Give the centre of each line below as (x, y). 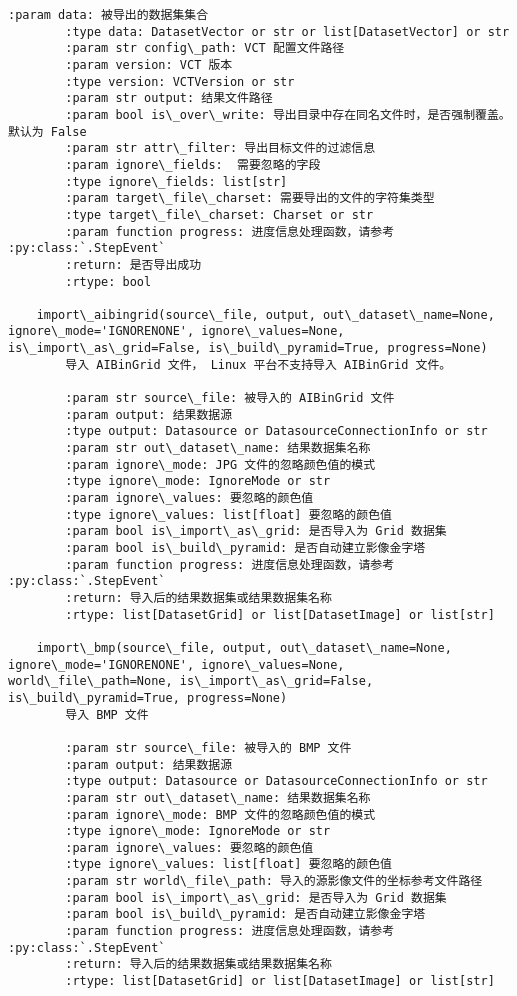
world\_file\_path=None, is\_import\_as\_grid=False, (191, 681)
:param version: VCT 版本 (149, 64)
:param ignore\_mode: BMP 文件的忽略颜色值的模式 (220, 814)
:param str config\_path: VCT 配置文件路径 (205, 48)
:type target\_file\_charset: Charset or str (219, 214)
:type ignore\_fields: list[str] (176, 181)
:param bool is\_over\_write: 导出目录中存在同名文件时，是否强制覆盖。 (288, 114)
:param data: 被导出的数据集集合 (108, 15)
